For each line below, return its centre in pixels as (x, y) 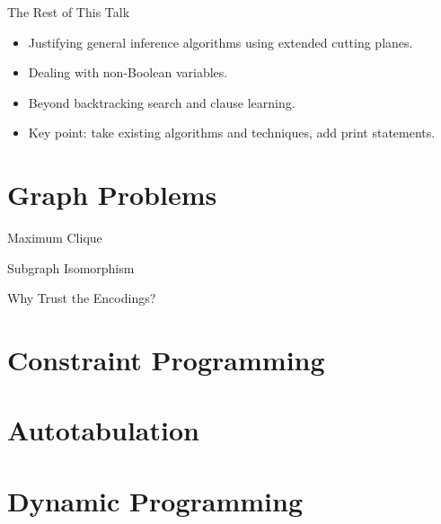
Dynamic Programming (155, 500)
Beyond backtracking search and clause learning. (162, 102)
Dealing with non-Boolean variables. (128, 72)
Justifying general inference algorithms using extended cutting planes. (220, 42)
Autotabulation (103, 430)
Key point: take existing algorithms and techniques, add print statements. (232, 133)
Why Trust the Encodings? (82, 298)
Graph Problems (112, 195)
